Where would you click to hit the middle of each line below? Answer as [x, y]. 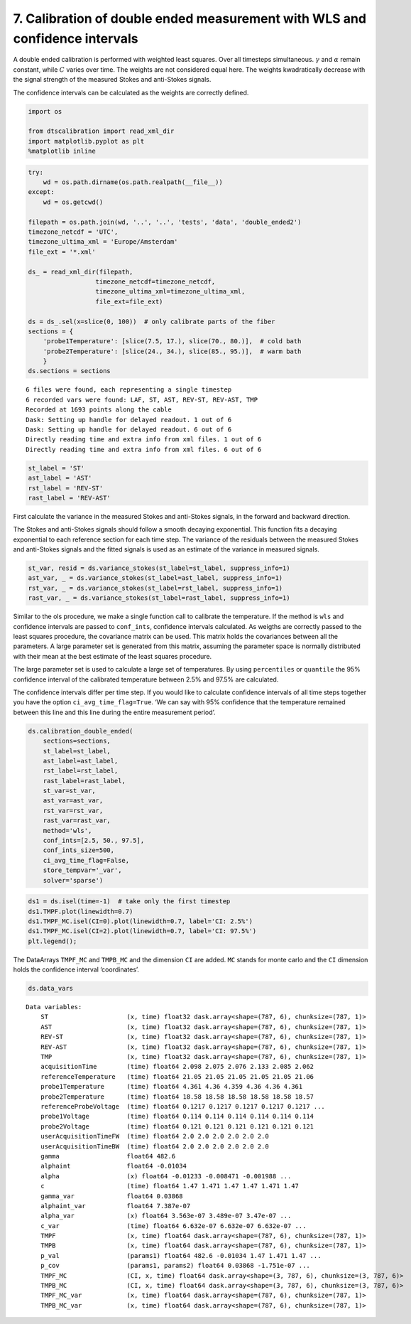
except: [41, 192]
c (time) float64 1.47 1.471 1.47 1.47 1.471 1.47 [170, 1186]
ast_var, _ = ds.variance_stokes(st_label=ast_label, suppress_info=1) [155, 578]
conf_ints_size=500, [79, 850]
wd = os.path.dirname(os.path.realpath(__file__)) [133, 182]
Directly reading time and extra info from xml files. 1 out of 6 [144, 440]
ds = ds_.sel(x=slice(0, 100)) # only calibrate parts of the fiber [152, 321]
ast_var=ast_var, [73, 801]
